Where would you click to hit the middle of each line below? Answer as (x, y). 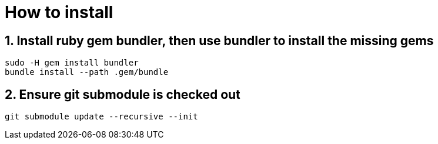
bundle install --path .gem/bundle (87, 72)
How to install (59, 12)
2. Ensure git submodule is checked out (123, 94)
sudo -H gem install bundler (72, 63)
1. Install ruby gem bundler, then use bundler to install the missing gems (219, 40)
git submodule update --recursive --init (101, 117)
